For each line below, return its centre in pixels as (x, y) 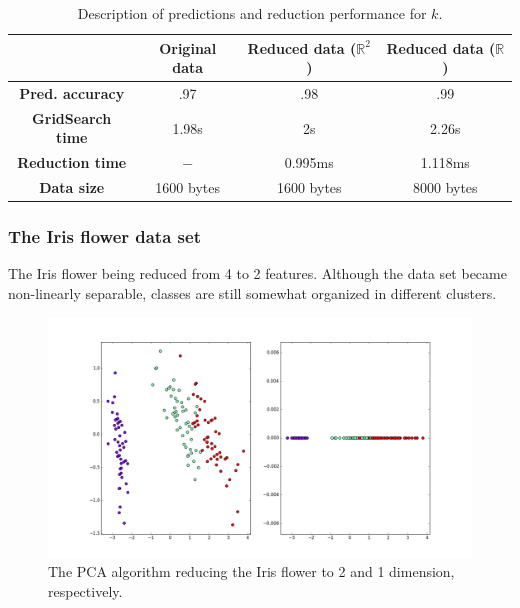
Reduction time (72, 162)
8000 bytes (445, 187)
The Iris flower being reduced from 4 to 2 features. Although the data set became (257, 273)
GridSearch (72, 117)
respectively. (85, 591)
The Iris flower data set (104, 236)
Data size (72, 187)
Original (188, 47)
